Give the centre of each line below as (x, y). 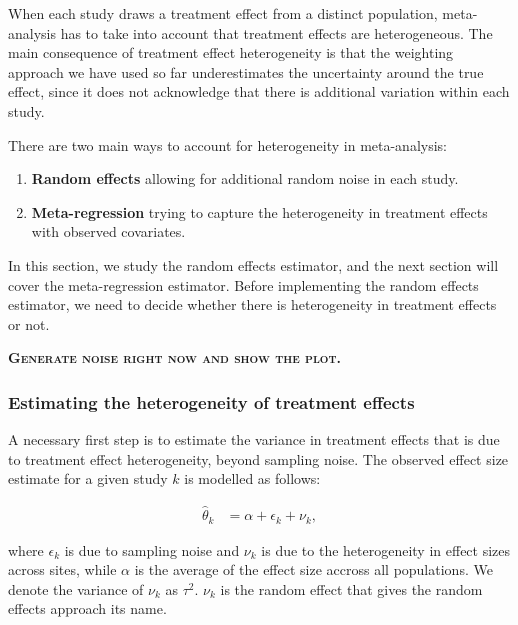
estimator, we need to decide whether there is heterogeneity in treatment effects (252, 304)
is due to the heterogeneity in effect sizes (386, 549)
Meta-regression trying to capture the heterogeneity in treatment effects (259, 211)
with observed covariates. (108, 231)
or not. (29, 323)
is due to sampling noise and (152, 549)
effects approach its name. (87, 608)
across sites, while (62, 569)
